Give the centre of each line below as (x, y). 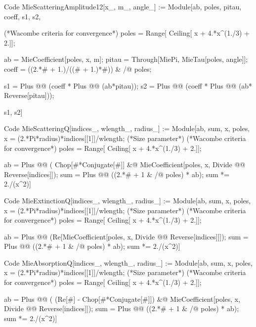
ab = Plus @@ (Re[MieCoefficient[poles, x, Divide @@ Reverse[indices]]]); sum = (126, 236)
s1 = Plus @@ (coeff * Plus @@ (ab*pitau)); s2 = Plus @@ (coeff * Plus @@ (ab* (128, 85)
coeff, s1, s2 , (22, 16)
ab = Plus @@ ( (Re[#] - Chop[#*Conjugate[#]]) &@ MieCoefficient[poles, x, (122, 299)
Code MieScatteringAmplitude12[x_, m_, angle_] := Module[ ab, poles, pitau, (123, 6)
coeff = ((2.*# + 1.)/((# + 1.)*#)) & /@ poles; (78, 69)
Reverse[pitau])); (29, 95)
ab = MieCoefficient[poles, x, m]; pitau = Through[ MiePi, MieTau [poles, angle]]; (126, 59)
